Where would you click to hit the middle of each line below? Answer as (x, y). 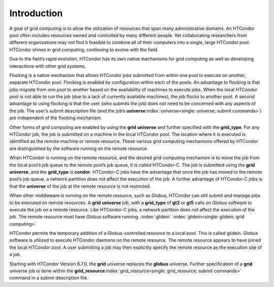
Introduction (36, 13)
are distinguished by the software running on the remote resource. (79, 148)
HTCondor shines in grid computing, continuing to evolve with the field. (84, 49)
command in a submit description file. (49, 278)
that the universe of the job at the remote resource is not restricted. (80, 186)
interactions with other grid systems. (48, 66)
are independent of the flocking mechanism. (56, 118)
